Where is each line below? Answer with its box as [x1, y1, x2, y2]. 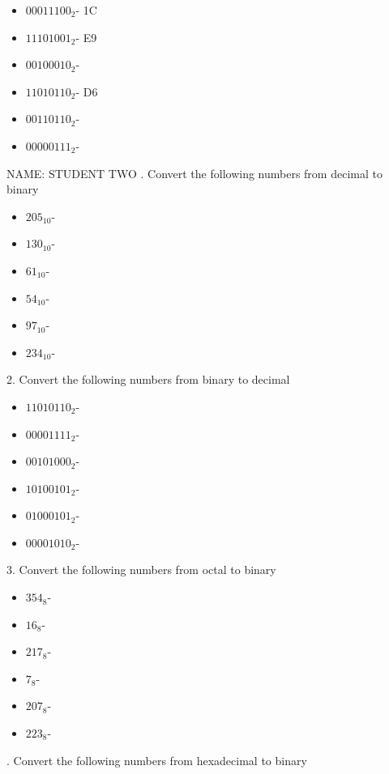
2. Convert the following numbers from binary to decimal [6, 371, 290, 388]
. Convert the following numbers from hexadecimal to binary [6, 751, 307, 768]
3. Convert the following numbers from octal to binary [6, 561, 276, 578]
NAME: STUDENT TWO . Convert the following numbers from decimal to [6, 164, 383, 181]
